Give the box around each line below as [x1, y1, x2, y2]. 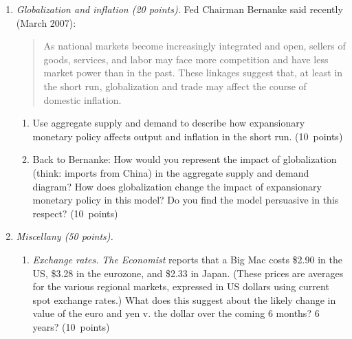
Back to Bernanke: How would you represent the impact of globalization [32, 152, 337, 166]
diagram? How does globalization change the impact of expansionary [32, 179, 322, 193]
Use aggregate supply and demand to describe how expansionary [32, 116, 305, 130]
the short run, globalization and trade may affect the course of [43, 78, 307, 93]
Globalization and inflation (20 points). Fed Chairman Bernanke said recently [16, 2, 343, 16]
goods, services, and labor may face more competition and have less [43, 52, 329, 66]
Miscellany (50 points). [16, 229, 113, 243]
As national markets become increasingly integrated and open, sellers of [43, 39, 346, 53]
